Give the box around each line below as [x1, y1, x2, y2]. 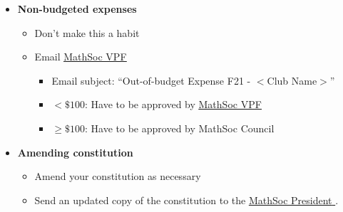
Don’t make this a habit [34, 25, 140, 40]
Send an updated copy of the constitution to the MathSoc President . [34, 192, 339, 207]
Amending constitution [17, 144, 133, 159]
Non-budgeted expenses [17, 1, 137, 16]
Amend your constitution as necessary [34, 169, 201, 184]
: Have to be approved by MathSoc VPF [85, 97, 262, 112]
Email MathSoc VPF [34, 49, 127, 64]
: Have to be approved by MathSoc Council [85, 120, 275, 135]
